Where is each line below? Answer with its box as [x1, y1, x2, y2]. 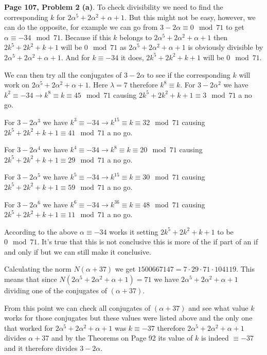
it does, [120, 51, 144, 62]
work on [4, 79, 30, 90]
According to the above [4, 226, 78, 237]
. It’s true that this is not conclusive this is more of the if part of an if [37, 236, 258, 247]
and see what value [188, 302, 248, 313]
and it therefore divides [4, 343, 78, 353]
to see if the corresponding [147, 69, 230, 80]
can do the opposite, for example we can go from [4, 22, 158, 32]
